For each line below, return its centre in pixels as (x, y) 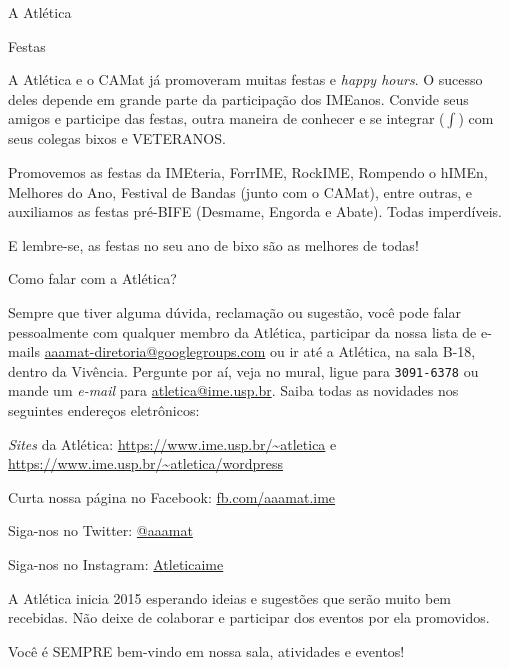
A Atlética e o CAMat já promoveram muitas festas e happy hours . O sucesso (245, 79)
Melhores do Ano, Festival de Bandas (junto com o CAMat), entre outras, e (240, 191)
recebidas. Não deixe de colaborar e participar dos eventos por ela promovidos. (249, 617)
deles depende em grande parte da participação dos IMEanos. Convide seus (238, 98)
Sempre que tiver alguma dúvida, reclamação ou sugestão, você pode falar (234, 311)
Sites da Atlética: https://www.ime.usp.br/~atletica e (172, 443)
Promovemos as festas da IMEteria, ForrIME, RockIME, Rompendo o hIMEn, (248, 171)
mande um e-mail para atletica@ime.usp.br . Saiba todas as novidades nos (233, 390)
